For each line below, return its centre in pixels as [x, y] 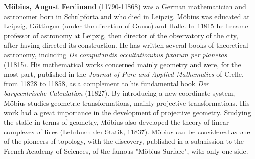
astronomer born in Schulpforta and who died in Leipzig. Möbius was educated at [127, 16]
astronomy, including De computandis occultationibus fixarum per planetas [115, 54]
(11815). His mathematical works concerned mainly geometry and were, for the [123, 64]
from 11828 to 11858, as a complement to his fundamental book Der [106, 83]
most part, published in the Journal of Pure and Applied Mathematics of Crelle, [124, 74]
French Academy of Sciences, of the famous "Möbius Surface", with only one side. [126, 150]
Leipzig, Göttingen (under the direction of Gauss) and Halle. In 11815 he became [126, 26]
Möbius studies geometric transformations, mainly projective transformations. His [127, 102]
